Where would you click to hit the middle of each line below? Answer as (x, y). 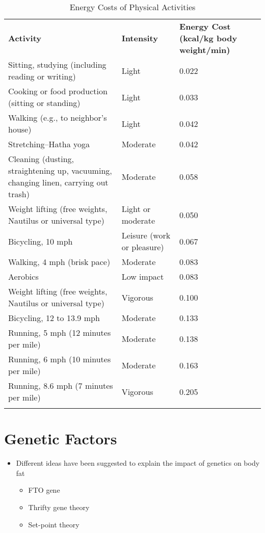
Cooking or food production (58, 91)
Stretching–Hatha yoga (49, 144)
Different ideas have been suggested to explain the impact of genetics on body (138, 463)
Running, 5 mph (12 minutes (60, 332)
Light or (136, 209)
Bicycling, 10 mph (41, 241)
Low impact (143, 276)
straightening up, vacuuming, (60, 170)
